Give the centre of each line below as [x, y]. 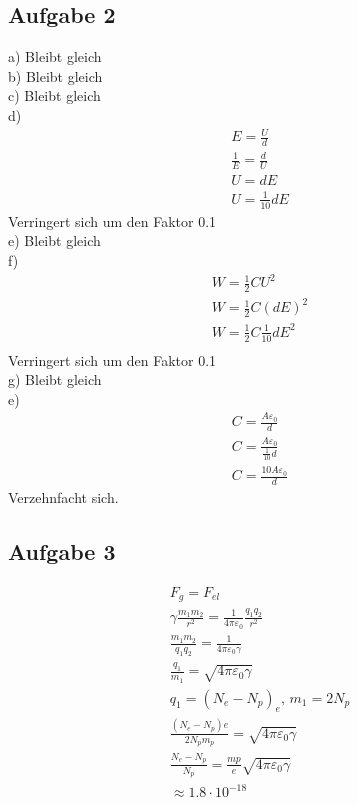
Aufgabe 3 [62, 550]
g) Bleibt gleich [55, 379]
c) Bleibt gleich [54, 95]
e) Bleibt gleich [54, 240]
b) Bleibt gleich [55, 75]
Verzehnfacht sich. [63, 496]
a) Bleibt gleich [55, 56]
